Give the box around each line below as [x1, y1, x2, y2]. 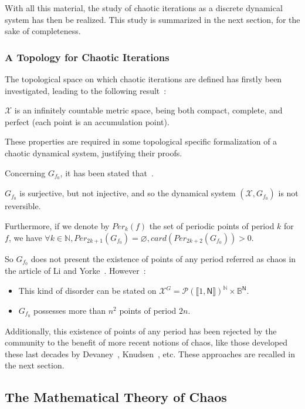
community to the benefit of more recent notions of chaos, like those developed [5, 336, 288, 348]
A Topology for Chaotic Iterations [5, 49, 170, 64]
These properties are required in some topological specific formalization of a [5, 135, 277, 147]
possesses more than [33, 304, 106, 316]
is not [278, 187, 299, 199]
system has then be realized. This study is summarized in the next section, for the [5, 13, 300, 25]
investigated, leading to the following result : [5, 84, 167, 96]
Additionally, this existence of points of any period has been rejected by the [5, 324, 277, 337]
